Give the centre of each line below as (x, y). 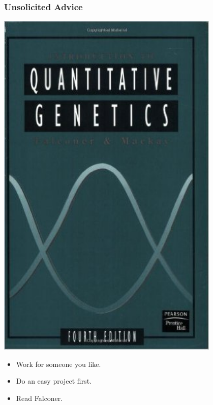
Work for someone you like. (58, 364)
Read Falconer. (39, 398)
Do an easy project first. (54, 381)
